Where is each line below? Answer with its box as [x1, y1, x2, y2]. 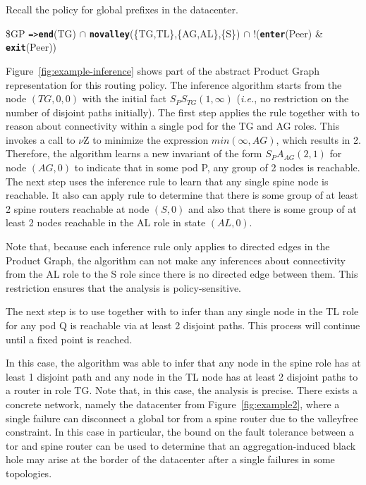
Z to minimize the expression [83, 132, 209, 147]
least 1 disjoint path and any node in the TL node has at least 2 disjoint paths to [6, 369, 358, 383]
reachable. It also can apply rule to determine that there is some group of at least [6, 188, 358, 202]
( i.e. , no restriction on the [236, 91, 349, 106]
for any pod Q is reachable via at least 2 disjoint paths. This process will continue [6, 318, 360, 332]
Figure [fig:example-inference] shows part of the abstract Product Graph [6, 63, 320, 78]
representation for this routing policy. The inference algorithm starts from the [6, 77, 342, 92]
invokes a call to [6, 132, 75, 147]
